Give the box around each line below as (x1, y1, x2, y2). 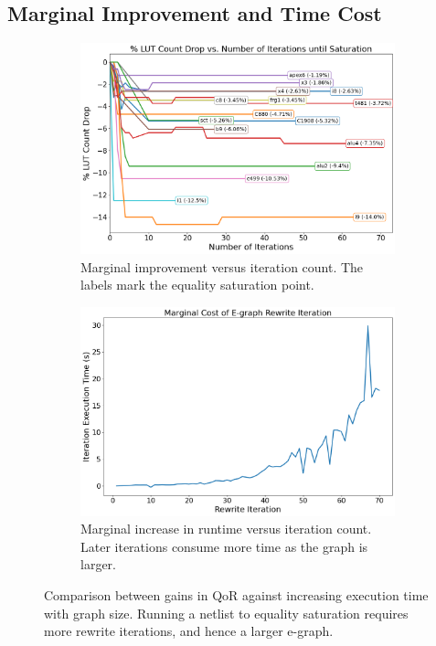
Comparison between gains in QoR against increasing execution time (44, 585, 429, 604)
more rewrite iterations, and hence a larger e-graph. (44, 621, 334, 641)
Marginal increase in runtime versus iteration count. (80, 519, 372, 538)
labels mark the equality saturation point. (80, 275, 314, 294)
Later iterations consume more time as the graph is (80, 536, 368, 556)
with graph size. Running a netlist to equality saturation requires (44, 603, 409, 622)
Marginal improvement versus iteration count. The (80, 257, 364, 276)
